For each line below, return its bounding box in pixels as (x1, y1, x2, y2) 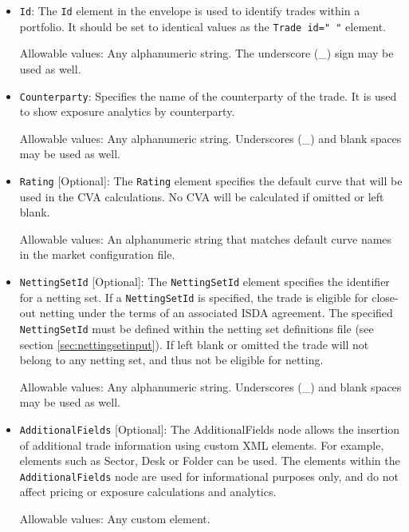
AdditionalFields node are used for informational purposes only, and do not (19, 467, 399, 484)
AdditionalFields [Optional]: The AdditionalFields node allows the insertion (19, 420, 400, 437)
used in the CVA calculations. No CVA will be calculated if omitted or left (19, 188, 384, 204)
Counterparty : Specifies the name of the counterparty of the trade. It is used (19, 87, 397, 104)
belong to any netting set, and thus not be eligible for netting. (19, 351, 324, 368)
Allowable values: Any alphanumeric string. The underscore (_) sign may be (19, 45, 394, 62)
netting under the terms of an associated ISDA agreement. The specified (39, 304, 393, 321)
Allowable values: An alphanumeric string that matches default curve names (19, 230, 392, 247)
